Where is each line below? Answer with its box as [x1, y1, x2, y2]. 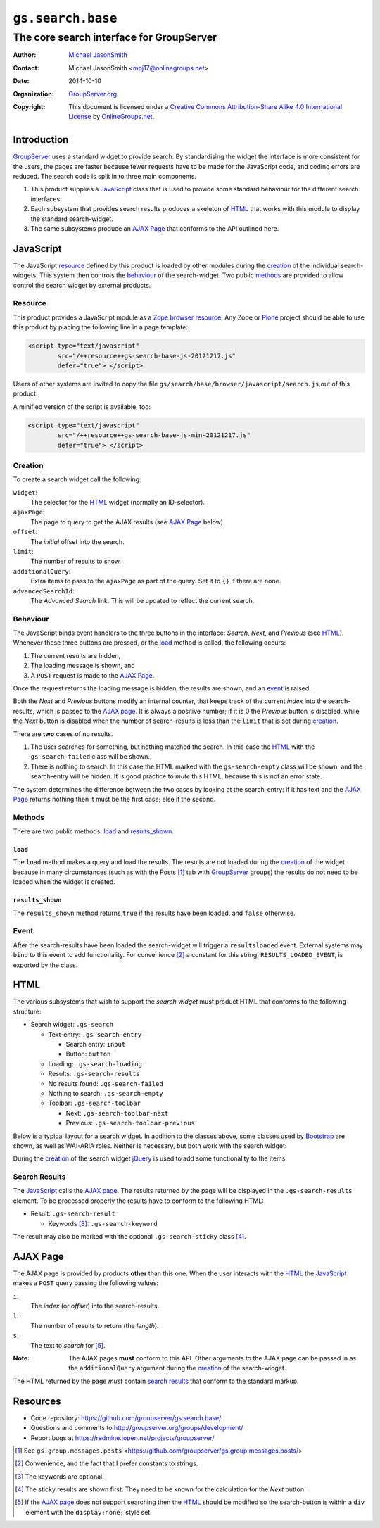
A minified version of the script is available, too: [13, 402, 151, 411]
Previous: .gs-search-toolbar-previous [65, 1119, 195, 1128]
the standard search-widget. [30, 215, 114, 223]
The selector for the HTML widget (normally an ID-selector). [30, 498, 205, 507]
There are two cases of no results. [13, 729, 113, 738]
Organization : [13, 89, 54, 98]
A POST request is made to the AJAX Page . [30, 671, 155, 679]
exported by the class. [13, 961, 78, 969]
